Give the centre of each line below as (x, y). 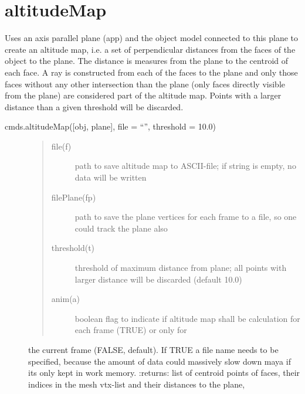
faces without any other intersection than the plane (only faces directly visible (145, 84)
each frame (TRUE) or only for (131, 330)
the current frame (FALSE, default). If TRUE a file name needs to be (153, 349)
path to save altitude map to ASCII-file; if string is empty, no (185, 166)
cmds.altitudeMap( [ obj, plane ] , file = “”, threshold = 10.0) (111, 126)
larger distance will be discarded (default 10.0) (158, 279)
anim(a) (66, 299)
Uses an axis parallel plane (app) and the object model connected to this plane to (152, 38)
